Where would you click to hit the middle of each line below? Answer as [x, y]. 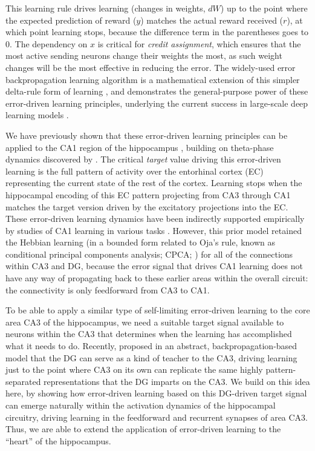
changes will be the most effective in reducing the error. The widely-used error [151, 67]
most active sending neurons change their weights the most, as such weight [144, 55]
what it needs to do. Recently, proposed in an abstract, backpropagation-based [151, 346]
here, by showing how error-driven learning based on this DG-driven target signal [156, 393]
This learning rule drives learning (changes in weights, [106, 8]
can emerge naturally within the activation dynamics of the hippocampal [141, 405]
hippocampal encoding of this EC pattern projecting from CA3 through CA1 [148, 194]
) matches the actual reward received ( [212, 20]
